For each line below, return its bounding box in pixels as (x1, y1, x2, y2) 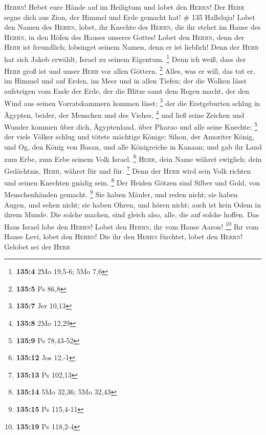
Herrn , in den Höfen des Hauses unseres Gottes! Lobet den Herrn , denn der (4, 31, 245, 42)
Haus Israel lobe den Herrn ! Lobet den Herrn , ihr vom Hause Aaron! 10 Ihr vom (4, 219, 259, 232)
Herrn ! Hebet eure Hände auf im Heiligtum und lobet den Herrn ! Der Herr (4, 2, 245, 12)
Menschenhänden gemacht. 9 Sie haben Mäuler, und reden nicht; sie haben (4, 188, 238, 199)
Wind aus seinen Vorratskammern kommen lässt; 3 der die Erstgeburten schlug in (4, 96, 260, 108)
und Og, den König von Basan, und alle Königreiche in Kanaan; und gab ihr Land (4, 141, 262, 152)
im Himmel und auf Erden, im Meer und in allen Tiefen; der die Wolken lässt (4, 75, 247, 86)
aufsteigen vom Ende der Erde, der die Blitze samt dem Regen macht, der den (4, 86, 249, 96)
